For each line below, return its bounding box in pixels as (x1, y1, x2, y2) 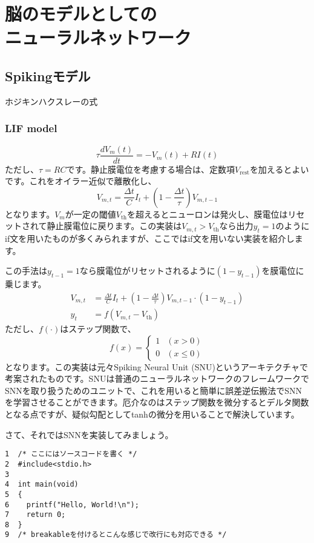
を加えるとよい (249, 162, 309, 175)
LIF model (5, 121, 57, 136)
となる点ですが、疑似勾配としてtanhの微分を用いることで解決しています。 (5, 408, 299, 421)
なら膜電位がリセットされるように (79, 264, 215, 277)
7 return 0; (5, 510, 66, 519)
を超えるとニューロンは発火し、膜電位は (126, 207, 288, 220)
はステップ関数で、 (60, 322, 136, 335)
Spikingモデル (5, 66, 91, 85)
